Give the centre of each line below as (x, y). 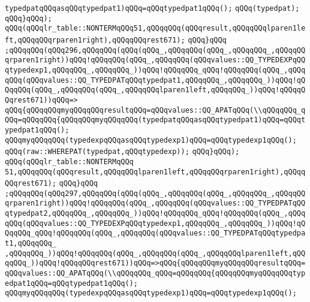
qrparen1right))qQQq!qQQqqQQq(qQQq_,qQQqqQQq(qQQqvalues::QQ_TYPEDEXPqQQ (155, 60)
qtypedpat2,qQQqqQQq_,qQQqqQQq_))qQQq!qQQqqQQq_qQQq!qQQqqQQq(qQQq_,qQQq (155, 214)
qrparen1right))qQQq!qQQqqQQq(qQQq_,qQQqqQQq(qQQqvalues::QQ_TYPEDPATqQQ (155, 203)
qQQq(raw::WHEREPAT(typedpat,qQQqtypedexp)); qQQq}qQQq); (122, 152)
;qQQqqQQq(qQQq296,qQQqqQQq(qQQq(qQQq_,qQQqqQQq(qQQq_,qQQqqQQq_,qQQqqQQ (155, 50)
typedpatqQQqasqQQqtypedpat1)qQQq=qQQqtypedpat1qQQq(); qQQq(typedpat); (152, 8)
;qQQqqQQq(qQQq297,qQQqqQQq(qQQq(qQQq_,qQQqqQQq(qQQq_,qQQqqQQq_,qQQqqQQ (155, 193)
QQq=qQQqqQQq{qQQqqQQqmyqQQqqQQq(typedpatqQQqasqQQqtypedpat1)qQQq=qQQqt (155, 120)
